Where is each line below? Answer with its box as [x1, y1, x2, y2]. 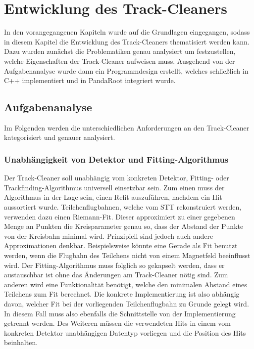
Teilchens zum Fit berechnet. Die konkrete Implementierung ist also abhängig [4, 289, 240, 299]
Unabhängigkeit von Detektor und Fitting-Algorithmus [4, 153, 229, 165]
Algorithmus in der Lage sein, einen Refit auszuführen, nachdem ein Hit [4, 192, 222, 202]
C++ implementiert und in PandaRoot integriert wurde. [4, 75, 176, 86]
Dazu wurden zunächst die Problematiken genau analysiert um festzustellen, [4, 46, 236, 56]
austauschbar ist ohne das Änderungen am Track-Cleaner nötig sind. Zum [4, 269, 228, 280]
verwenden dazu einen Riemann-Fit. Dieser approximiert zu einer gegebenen [4, 211, 235, 221]
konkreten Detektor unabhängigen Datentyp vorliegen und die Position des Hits [4, 327, 246, 338]
